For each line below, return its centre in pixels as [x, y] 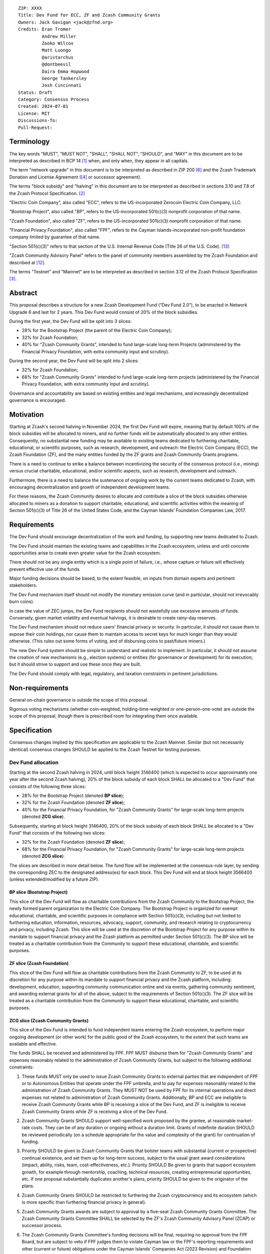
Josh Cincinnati [62, 86]
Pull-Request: [35, 127]
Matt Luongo [56, 50]
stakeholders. [23, 585]
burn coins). [22, 601]
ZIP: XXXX [30, 8]
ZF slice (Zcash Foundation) [39, 964]
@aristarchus [58, 57]
